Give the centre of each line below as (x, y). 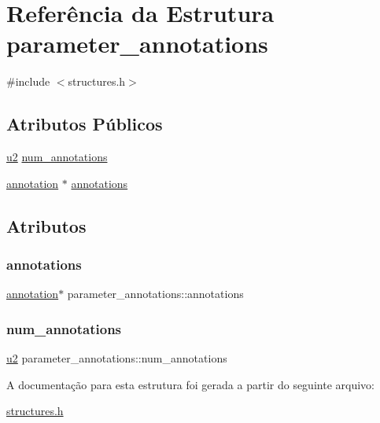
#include (28, 81)
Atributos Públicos (85, 124)
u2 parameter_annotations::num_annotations (117, 358)
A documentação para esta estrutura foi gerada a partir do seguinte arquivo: (190, 384)
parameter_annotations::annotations (155, 294)
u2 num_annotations (57, 157)
